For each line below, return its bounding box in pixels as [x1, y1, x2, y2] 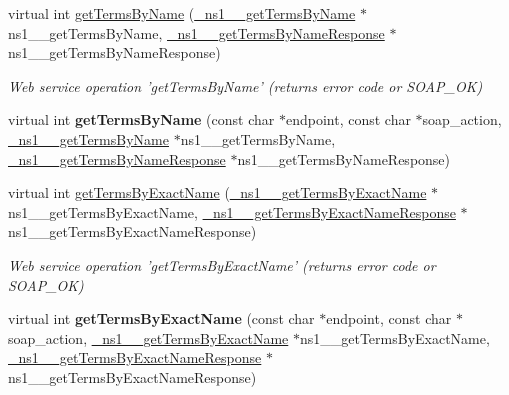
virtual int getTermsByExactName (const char [8, 308, 315, 329]
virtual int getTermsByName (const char [8, 109, 275, 130]
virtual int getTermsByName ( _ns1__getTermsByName [8, 3, 356, 23]
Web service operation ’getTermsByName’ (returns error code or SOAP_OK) [8, 75, 483, 96]
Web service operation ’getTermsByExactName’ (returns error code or [8, 254, 436, 275]
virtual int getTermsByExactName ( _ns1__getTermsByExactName [8, 182, 427, 203]
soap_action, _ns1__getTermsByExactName [8, 327, 289, 348]
